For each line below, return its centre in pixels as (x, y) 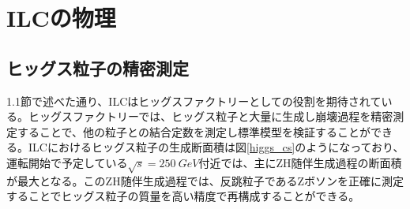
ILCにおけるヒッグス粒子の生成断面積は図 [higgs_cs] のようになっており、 (216, 147)
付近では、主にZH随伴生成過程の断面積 (300, 162)
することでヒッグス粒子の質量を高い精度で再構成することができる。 (183, 196)
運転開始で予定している (67, 162)
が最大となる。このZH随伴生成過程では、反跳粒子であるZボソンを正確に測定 (205, 180)
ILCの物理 (61, 18)
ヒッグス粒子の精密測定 (98, 67)
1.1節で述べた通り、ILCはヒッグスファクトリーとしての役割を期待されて (194, 101)
